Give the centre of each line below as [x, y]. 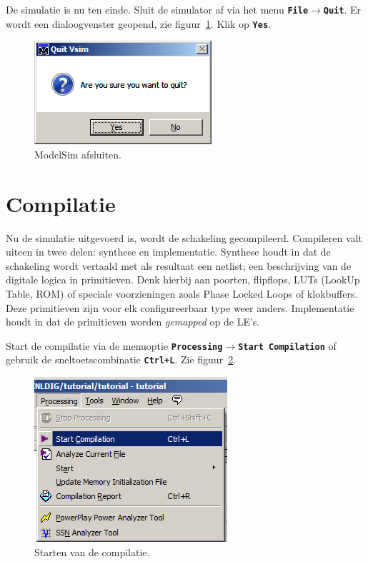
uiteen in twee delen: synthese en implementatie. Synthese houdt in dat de [168, 252]
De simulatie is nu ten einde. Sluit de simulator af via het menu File [157, 9]
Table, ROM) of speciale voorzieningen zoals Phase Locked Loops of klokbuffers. [182, 293]
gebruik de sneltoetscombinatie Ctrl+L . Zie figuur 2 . [121, 359]
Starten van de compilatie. [92, 552]
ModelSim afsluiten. [78, 154]
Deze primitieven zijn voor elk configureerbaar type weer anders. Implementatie [180, 307]
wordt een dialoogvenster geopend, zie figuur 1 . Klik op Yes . [138, 23]
